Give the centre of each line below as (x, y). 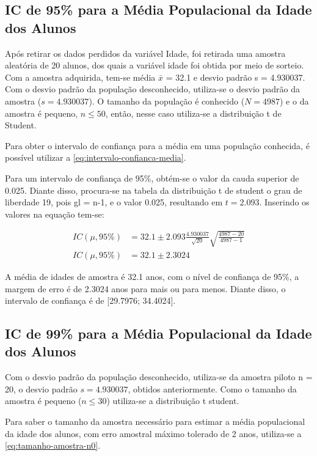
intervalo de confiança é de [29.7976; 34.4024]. (90, 300)
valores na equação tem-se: (55, 214)
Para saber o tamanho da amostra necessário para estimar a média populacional (155, 421)
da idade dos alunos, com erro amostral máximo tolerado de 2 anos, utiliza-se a (153, 433)
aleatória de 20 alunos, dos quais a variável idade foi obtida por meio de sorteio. (155, 65)
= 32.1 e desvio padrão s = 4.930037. (235, 77)
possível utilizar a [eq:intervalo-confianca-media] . (96, 157)
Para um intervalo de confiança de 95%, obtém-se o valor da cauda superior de (152, 178)
